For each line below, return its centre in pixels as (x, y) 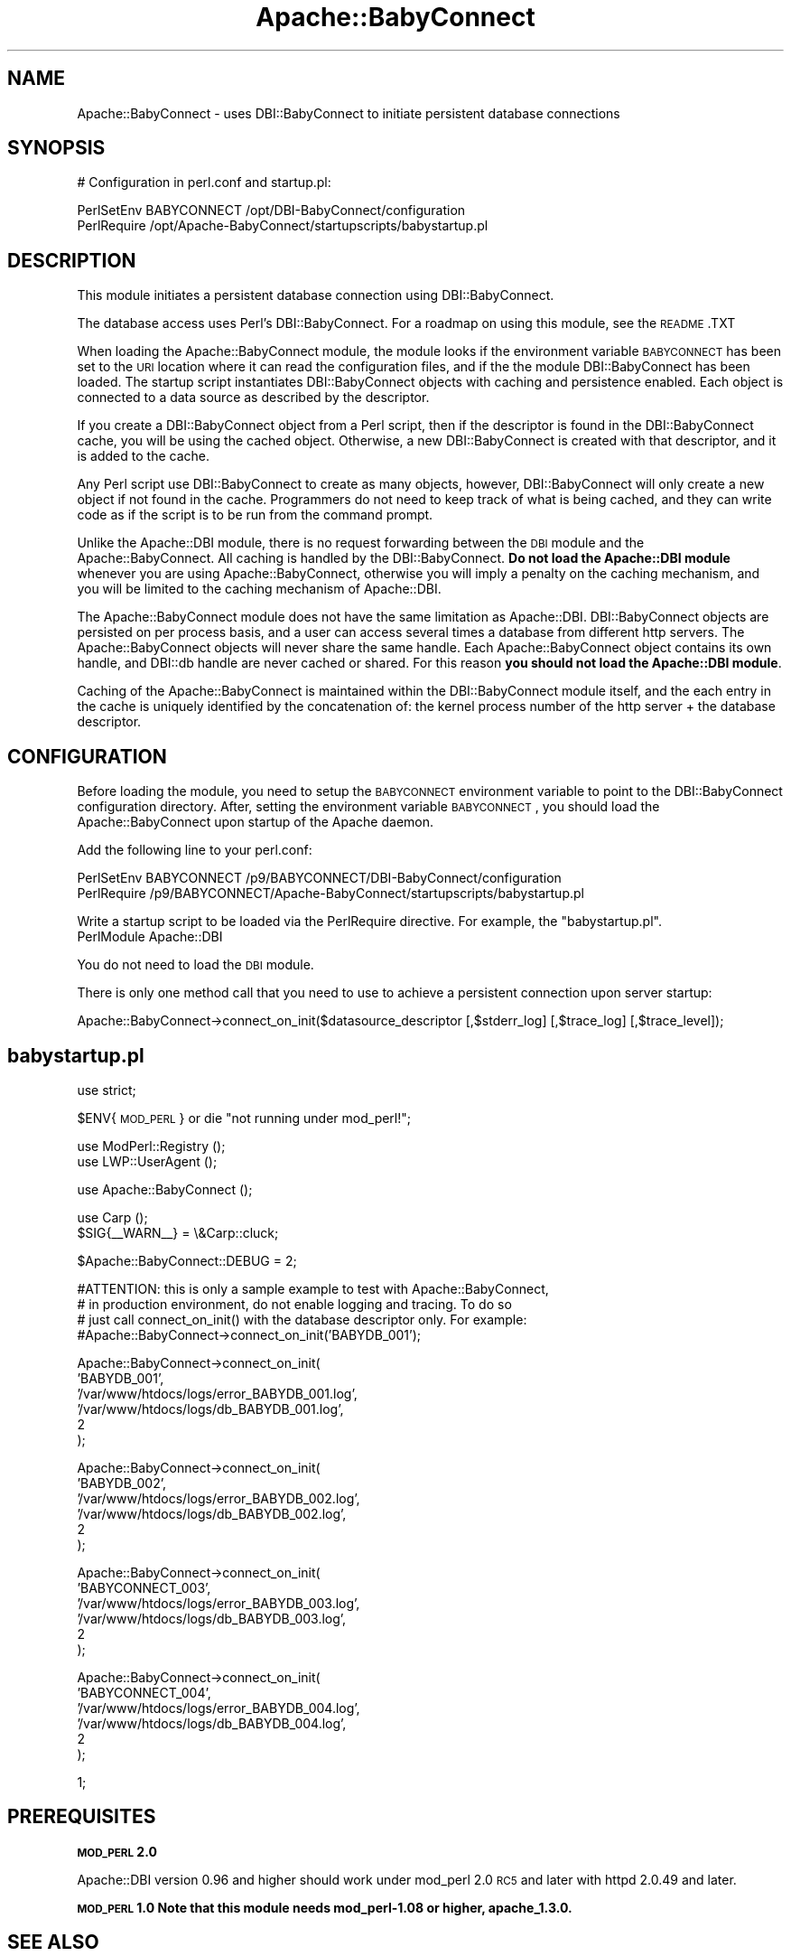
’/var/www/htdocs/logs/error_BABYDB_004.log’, (219, 1708)
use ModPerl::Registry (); (151, 1146)
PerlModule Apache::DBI (150, 937)
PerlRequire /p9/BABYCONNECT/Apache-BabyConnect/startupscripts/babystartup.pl (330, 894)
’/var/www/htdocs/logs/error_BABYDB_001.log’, (217, 1393)
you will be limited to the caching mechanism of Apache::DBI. (259, 589)
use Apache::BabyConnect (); (165, 1189)
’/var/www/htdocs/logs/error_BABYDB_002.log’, (219, 1498)
